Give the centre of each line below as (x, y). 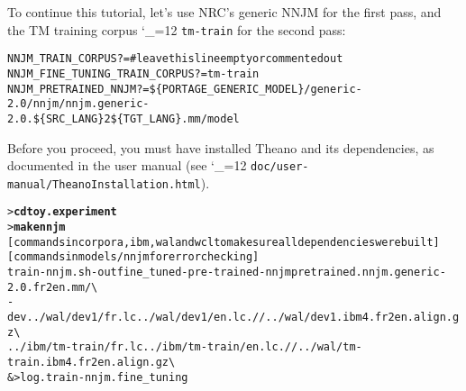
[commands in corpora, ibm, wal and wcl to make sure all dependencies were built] (224, 242)
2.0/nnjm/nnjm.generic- (78, 104)
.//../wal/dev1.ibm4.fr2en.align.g (352, 318)
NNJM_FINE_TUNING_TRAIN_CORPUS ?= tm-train (133, 73)
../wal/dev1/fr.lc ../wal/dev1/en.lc (136, 318)
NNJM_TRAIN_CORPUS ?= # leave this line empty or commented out (175, 59)
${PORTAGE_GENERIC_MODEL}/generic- (256, 89)
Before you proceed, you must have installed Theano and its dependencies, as (221, 147)
